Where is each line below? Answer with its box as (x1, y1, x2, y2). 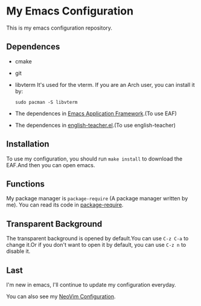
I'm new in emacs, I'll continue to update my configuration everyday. (6, 281, 176, 288)
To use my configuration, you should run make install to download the (6, 155, 183, 162)
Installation (6, 139, 49, 149)
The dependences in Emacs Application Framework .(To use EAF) (14, 110, 177, 117)
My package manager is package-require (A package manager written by (6, 195, 188, 202)
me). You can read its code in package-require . (6, 201, 124, 209)
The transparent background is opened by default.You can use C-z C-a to (6, 235, 189, 242)
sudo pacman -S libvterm (14, 99, 78, 105)
